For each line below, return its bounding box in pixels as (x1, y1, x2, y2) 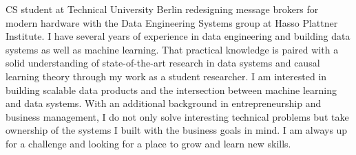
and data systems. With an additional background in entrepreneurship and (6, 96, 322, 110)
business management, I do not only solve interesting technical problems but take (6, 109, 349, 123)
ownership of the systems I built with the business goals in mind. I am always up (6, 123, 348, 137)
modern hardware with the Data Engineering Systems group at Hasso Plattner (6, 15, 338, 29)
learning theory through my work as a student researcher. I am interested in (6, 69, 327, 83)
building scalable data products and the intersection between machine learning (6, 82, 337, 97)
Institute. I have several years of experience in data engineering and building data (6, 29, 350, 43)
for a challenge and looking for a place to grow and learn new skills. (6, 136, 291, 150)
